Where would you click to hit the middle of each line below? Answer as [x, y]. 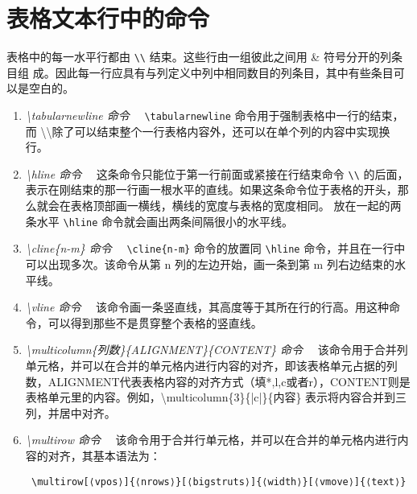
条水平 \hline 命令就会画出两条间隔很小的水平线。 [159, 221]
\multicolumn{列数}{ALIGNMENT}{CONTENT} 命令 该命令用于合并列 [217, 350]
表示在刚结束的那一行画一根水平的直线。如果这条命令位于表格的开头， [211, 189]
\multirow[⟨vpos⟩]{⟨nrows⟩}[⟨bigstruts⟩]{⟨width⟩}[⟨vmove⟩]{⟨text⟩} [219, 482]
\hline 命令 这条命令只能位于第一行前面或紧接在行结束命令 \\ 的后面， [217, 173]
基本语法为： [127, 455]
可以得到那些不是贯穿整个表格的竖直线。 [155, 322]
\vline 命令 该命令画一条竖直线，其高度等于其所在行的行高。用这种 [207, 307]
